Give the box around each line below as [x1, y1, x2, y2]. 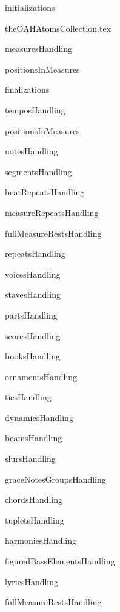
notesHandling [5, 145, 58, 157]
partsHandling [5, 308, 58, 321]
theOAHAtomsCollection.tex [5, 21, 112, 34]
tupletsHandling [5, 513, 64, 526]
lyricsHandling [5, 575, 59, 588]
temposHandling [5, 103, 65, 116]
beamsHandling [5, 431, 62, 444]
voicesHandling [5, 267, 61, 280]
